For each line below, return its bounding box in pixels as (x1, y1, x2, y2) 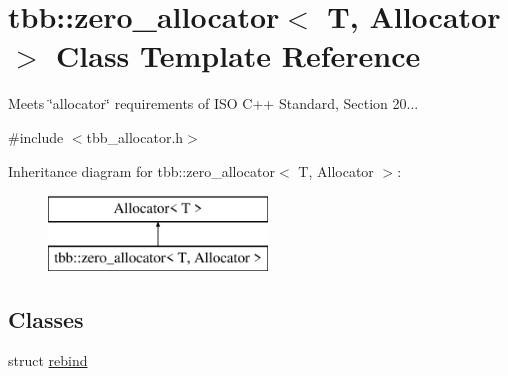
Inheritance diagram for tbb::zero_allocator (8, 160, 276, 181)
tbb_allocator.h (86, 126, 184, 147)
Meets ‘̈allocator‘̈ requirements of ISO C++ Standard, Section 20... (8, 93, 419, 114)
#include (8, 126, 64, 147)
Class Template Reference (56, 35, 421, 76)
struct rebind (8, 350, 88, 371)
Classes (8, 303, 84, 334)
